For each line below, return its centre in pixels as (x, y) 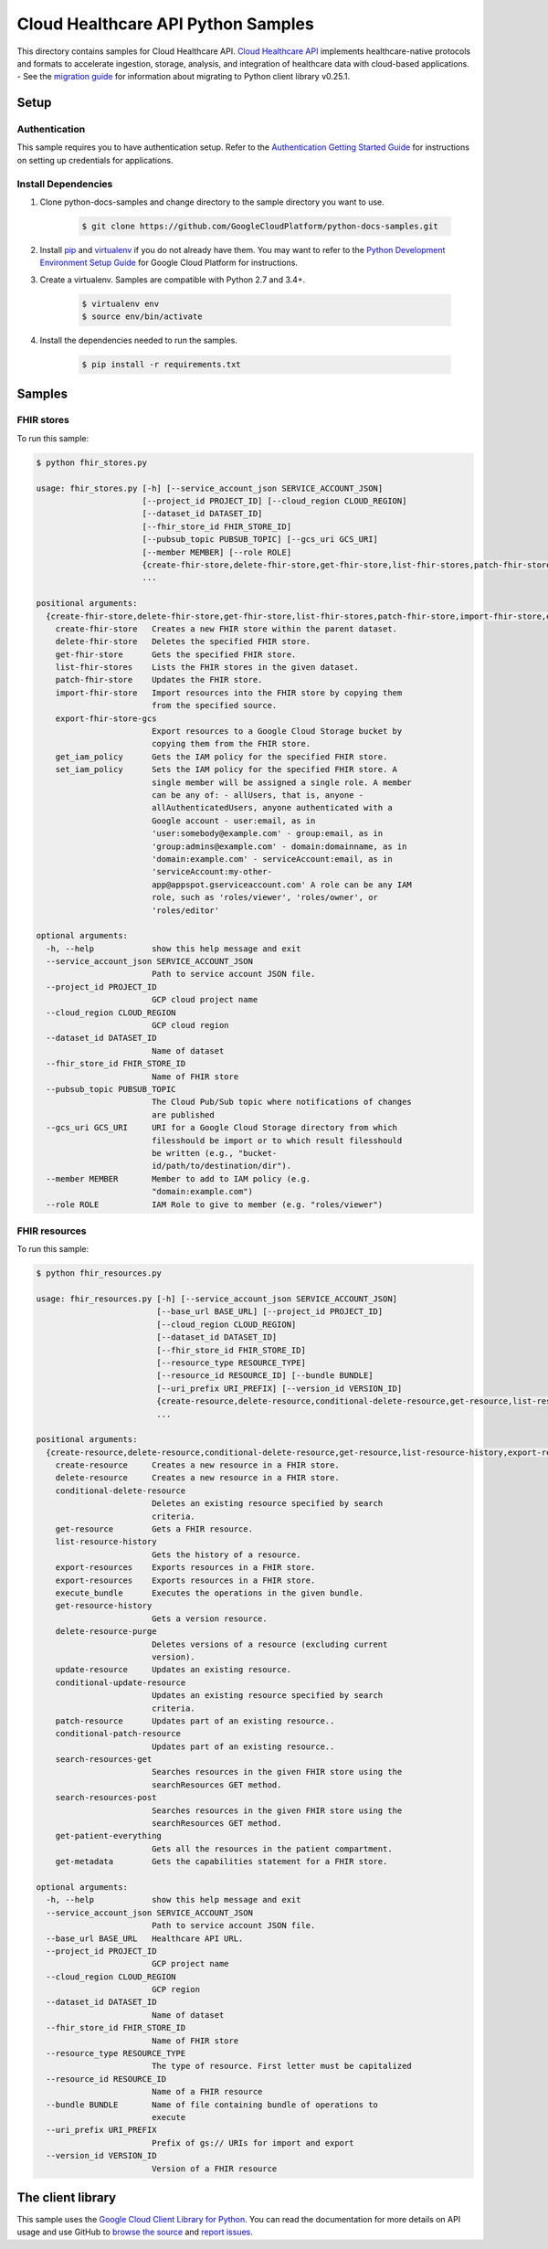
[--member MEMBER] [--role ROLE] (217, 552)
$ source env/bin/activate (142, 317)
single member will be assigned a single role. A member (282, 782)
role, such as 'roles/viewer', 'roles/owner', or (265, 897)
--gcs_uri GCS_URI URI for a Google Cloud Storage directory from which (221, 1128)
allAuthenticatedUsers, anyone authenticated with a (272, 808)
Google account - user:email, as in (233, 821)
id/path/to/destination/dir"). (221, 1166)
